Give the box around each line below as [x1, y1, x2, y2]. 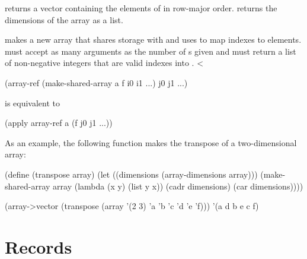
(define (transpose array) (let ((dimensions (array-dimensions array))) [5, 168, 258, 180]
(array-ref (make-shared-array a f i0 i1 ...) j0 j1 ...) [5, 76, 188, 89]
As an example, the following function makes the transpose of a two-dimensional [5, 136, 297, 149]
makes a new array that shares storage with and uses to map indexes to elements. [5, 33, 302, 46]
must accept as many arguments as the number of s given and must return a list [5, 45, 296, 57]
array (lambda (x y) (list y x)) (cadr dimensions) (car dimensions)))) [53, 179, 303, 192]
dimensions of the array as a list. [5, 13, 123, 26]
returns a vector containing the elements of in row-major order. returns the [5, 2, 277, 14]
